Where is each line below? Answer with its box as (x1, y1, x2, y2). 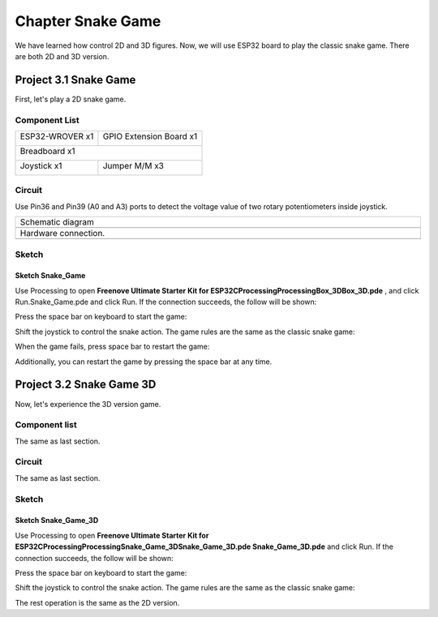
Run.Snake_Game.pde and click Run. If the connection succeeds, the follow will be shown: (15, 297, 317, 307)
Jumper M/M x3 (102, 160, 164, 171)
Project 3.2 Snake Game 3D (15, 378, 157, 392)
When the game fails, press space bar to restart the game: (15, 341, 210, 352)
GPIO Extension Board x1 (102, 131, 198, 142)
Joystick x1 (19, 160, 62, 171)
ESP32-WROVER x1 (19, 131, 94, 142)
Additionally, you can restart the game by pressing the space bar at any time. (15, 357, 273, 366)
